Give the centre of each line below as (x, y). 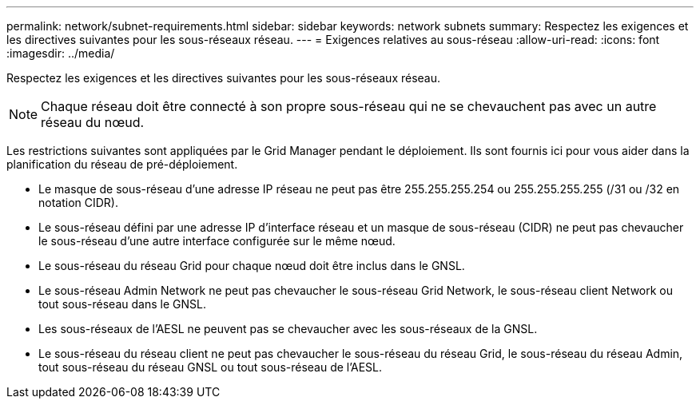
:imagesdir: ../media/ (61, 53)
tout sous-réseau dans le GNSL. (122, 304)
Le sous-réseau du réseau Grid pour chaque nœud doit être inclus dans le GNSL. (252, 266)
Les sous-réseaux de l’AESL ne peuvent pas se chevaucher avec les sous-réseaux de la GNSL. (288, 329)
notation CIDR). (78, 202)
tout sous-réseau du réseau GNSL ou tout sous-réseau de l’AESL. (210, 367)
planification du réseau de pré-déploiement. (122, 164)
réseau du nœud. (93, 122)
